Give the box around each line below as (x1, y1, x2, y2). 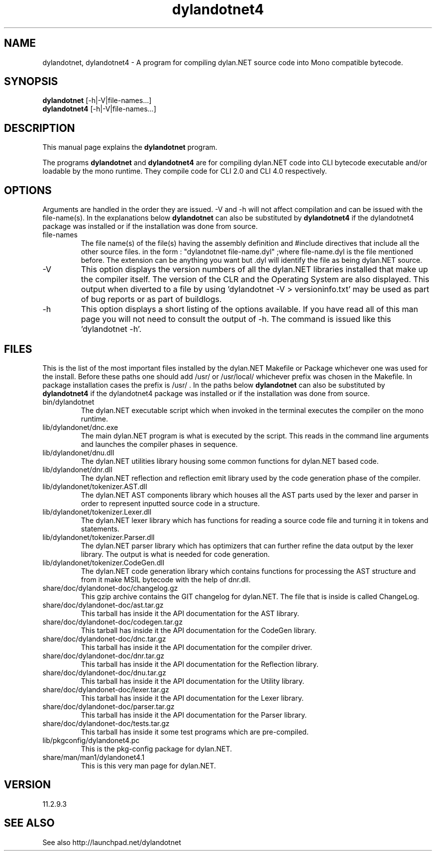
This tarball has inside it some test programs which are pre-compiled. (81, 727, 309, 736)
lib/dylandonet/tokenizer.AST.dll (42, 482, 147, 491)
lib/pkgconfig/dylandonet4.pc (42, 736, 140, 745)
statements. (81, 524, 119, 533)
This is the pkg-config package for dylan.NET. (81, 744, 232, 753)
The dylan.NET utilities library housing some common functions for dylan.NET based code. (81, 456, 379, 465)
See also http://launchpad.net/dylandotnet (42, 838, 181, 847)
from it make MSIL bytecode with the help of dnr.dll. (81, 575, 251, 584)
